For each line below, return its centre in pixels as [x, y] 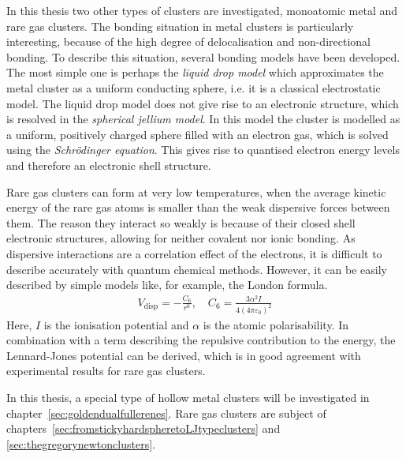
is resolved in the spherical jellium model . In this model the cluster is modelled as [203, 119]
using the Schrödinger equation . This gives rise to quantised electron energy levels [203, 150]
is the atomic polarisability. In [276, 324]
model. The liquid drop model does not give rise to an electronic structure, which [203, 103]
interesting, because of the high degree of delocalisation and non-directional [188, 41]
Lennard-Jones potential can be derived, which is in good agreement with [184, 355]
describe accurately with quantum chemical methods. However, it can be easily [197, 269]
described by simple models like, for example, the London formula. [167, 285]
